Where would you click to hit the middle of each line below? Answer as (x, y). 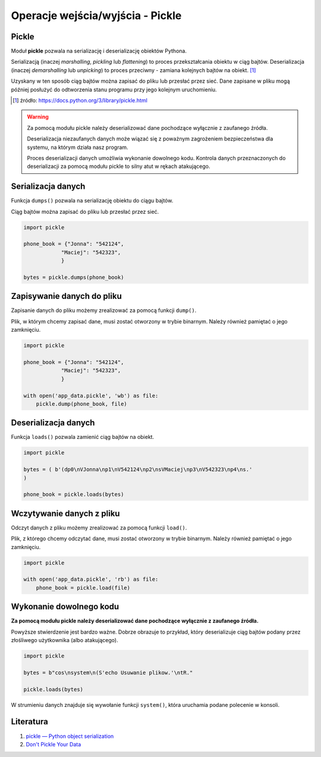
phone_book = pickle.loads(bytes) (74, 495)
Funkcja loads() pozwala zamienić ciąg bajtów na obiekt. (83, 437)
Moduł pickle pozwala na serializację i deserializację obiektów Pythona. (99, 51)
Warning (38, 117)
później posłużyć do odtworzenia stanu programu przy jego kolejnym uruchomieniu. (114, 89)
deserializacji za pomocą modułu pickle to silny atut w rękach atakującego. (119, 166)
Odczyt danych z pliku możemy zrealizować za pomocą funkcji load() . (99, 528)
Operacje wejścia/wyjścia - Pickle (96, 15)
